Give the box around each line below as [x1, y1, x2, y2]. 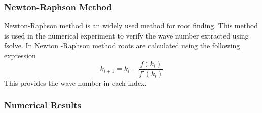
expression [4, 50, 36, 60]
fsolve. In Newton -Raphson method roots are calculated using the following [4, 40, 240, 51]
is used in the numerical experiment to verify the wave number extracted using [4, 30, 249, 41]
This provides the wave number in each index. [4, 77, 147, 88]
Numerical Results [4, 99, 82, 111]
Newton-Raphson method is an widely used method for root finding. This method [4, 20, 258, 31]
